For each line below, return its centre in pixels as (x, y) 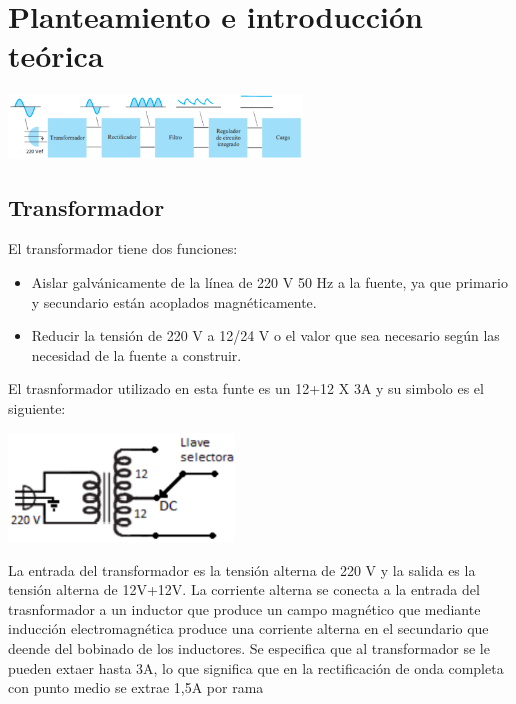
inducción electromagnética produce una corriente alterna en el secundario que (248, 628)
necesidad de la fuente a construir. (136, 354)
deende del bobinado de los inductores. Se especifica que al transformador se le (249, 648)
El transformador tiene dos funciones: (123, 248)
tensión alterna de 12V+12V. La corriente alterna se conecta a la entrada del (244, 589)
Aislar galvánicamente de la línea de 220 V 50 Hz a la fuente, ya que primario (269, 282)
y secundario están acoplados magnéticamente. (174, 301)
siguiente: (37, 408)
